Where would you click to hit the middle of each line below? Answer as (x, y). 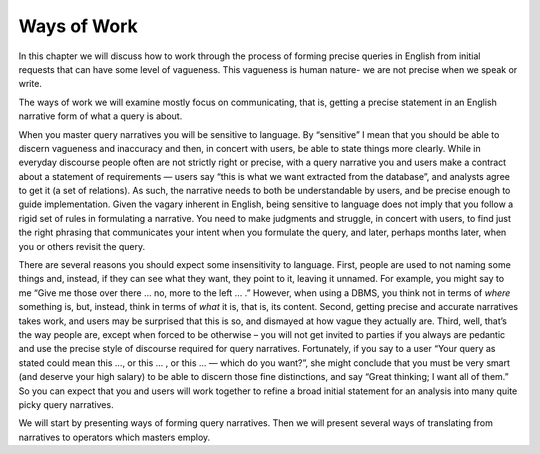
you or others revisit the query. (82, 246)
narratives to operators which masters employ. (114, 437)
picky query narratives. (66, 404)
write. (30, 84)
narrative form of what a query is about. (100, 116)
